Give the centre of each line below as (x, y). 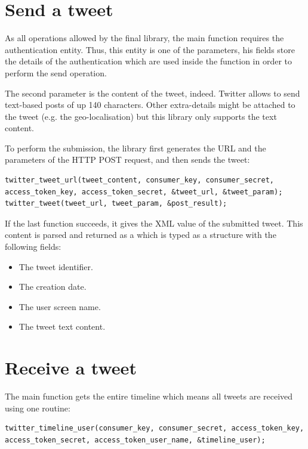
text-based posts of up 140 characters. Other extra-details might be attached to (150, 105)
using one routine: (38, 408)
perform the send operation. (56, 72)
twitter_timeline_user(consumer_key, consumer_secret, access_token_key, (155, 428)
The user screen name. (60, 306)
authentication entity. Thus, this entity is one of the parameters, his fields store (150, 49)
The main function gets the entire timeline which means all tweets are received (149, 396)
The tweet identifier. (56, 266)
